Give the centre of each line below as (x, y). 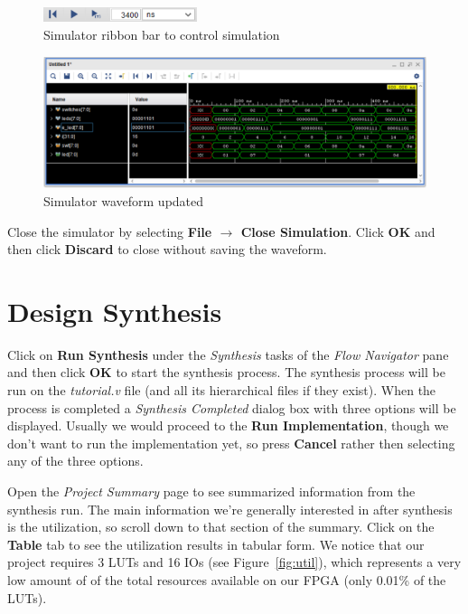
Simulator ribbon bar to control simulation (162, 35)
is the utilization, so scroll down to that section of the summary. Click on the (221, 527)
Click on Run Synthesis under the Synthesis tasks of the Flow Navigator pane (228, 354)
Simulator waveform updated (124, 200)
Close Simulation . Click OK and (338, 231)
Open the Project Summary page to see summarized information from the (211, 491)
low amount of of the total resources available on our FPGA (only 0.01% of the (227, 580)
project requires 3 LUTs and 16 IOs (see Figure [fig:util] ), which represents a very (234, 562)
